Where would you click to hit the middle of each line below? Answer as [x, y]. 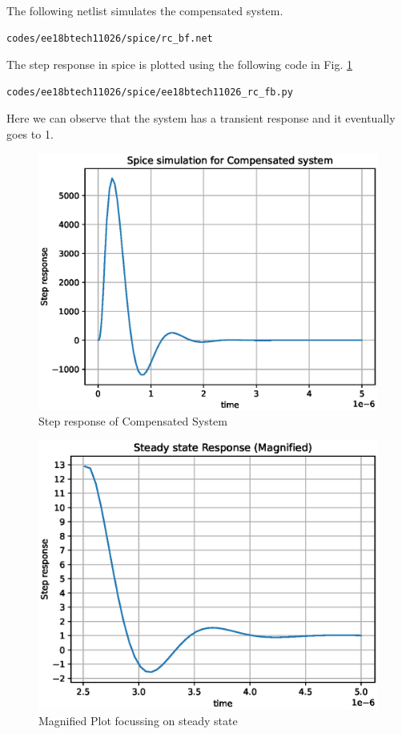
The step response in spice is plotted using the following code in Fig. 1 [179, 65]
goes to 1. [30, 133]
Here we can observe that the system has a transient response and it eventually [201, 118]
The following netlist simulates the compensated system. [145, 10]
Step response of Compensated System [133, 421]
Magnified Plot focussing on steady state [138, 720]
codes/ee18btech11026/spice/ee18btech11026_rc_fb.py [150, 92]
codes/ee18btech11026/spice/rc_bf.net [110, 38]
